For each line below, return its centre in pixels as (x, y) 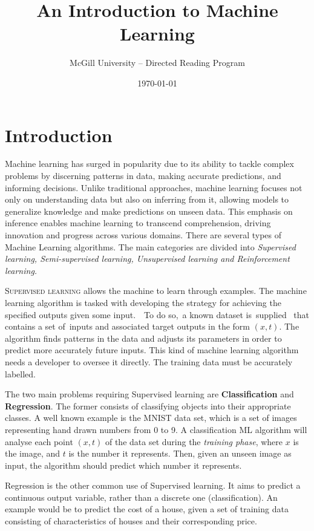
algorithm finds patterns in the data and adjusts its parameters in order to (143, 338)
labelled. (20, 373)
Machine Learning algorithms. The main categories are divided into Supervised (150, 246)
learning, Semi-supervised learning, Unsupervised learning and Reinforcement (147, 259)
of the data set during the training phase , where (194, 441)
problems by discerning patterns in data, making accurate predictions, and (143, 176)
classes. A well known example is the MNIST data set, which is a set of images (151, 418)
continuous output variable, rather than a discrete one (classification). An (141, 497)
